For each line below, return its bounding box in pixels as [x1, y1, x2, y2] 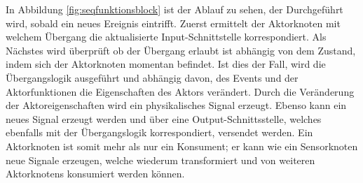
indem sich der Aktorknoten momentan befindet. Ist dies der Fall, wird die [6, 57, 326, 71]
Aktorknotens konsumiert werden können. [6, 166, 185, 181]
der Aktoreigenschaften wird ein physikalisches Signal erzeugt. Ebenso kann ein [6, 98, 347, 112]
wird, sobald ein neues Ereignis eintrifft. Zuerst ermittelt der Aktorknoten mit [6, 15, 341, 30]
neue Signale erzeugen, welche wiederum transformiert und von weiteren [6, 152, 315, 167]
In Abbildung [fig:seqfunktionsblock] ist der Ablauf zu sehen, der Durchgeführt [6, 2, 343, 16]
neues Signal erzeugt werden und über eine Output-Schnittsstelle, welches [6, 111, 322, 126]
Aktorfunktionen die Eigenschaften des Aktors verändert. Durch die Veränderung [6, 84, 355, 98]
